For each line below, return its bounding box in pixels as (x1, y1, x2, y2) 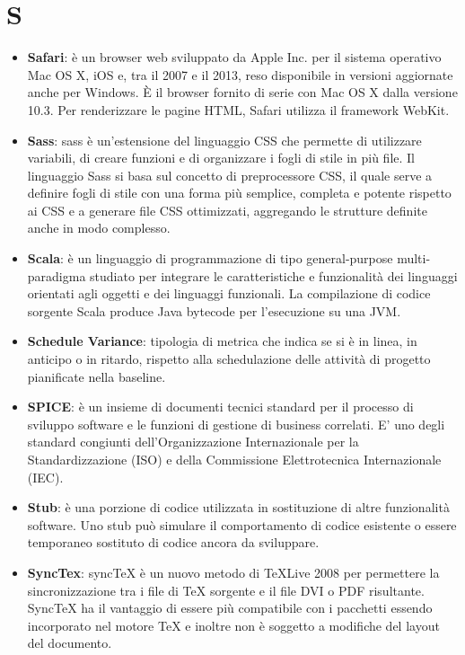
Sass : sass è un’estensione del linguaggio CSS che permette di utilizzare (27, 130, 422, 149)
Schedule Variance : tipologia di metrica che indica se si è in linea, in (27, 332, 417, 350)
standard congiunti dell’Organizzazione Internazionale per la (27, 432, 359, 451)
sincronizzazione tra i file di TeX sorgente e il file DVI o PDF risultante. (27, 580, 425, 599)
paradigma (27, 266, 86, 285)
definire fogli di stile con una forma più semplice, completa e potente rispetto (27, 183, 452, 202)
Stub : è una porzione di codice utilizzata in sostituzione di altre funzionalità (27, 498, 450, 517)
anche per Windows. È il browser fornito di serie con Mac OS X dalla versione (27, 83, 458, 102)
